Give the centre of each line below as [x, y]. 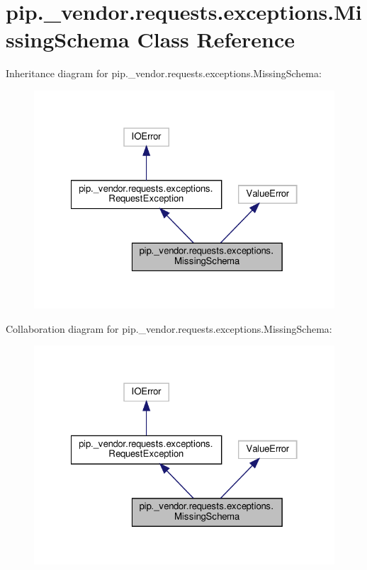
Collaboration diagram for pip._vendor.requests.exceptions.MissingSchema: [169, 328]
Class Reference [216, 39]
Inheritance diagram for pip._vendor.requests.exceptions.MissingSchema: [164, 73]
